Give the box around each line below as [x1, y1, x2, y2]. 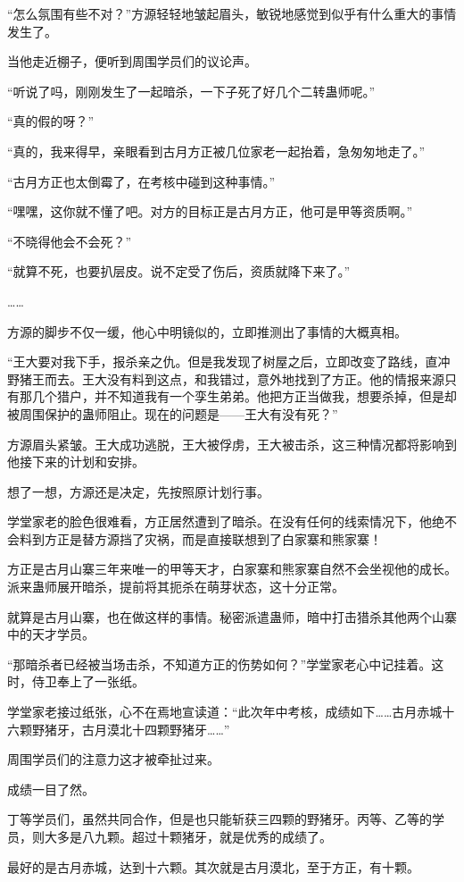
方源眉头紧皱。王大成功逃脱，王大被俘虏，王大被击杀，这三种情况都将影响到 [7, 434, 457, 453]
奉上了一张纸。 [56, 672, 145, 691]
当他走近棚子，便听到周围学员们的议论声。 [7, 52, 257, 71]
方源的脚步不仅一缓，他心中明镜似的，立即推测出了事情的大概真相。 [7, 322, 407, 340]
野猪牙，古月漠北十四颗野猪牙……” [31, 719, 230, 738]
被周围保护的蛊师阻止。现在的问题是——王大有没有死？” [7, 404, 338, 423]
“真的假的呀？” [7, 112, 95, 130]
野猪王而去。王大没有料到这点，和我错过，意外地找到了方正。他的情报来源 [7, 369, 444, 388]
